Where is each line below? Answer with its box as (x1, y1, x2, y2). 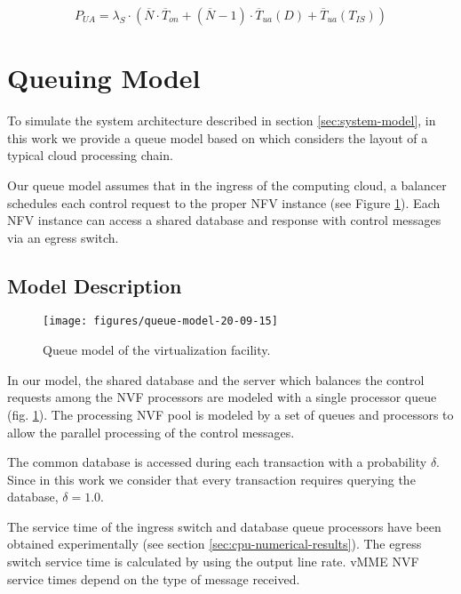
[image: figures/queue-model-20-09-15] (43, 315, 278, 328)
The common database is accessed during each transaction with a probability (7, 453, 427, 471)
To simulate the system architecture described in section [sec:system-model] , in (7, 111, 436, 130)
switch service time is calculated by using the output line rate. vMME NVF (7, 552, 419, 571)
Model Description (7, 271, 182, 299)
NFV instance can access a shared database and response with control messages (7, 211, 441, 229)
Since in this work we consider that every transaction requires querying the (7, 470, 416, 488)
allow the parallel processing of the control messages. (7, 422, 295, 441)
